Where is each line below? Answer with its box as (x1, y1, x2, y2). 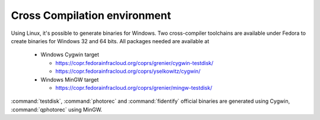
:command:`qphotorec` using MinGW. (11, 106, 103, 113)
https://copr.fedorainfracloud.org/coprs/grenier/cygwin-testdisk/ (55, 59, 213, 66)
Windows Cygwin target (40, 51, 100, 59)
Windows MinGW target (40, 76, 99, 83)
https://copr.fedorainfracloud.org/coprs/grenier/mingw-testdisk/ (55, 84, 213, 91)
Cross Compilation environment (11, 9, 171, 22)
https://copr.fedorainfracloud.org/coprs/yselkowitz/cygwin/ (55, 68, 201, 75)
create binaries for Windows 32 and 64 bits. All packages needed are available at (11, 37, 210, 44)
